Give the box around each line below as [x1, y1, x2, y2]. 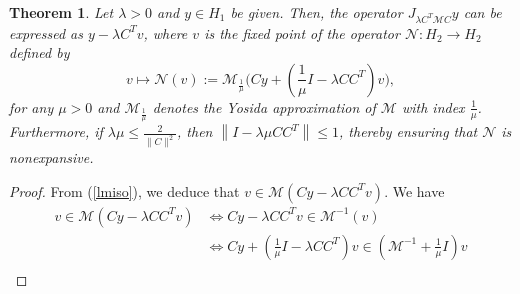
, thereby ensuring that [339, 121, 478, 142]
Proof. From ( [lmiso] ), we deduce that [9, 180, 240, 201]
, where [143, 22, 188, 43]
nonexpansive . [9, 147, 94, 168]
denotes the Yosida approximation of [152, 96, 376, 117]
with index [401, 96, 465, 117]
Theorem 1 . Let [9, 2, 114, 22]
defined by [9, 42, 70, 63]
